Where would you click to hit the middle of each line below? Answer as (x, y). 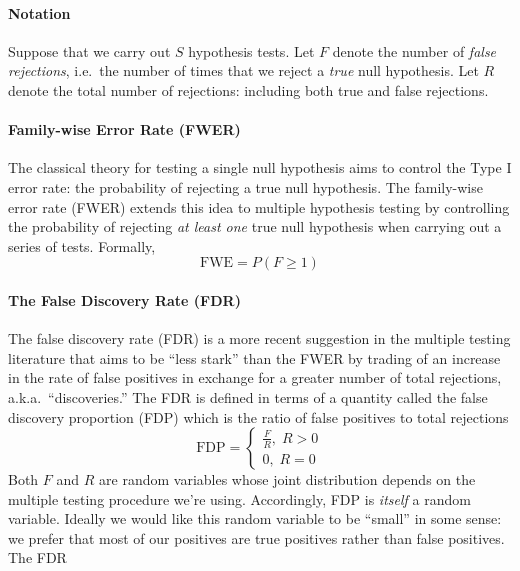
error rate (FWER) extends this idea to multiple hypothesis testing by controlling (259, 206)
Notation (39, 12)
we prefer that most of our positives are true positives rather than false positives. (256, 537)
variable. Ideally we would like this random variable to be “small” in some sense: (255, 518)
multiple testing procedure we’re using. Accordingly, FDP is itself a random (239, 498)
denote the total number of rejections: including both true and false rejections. (248, 89)
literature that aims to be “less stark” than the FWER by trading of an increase (254, 357)
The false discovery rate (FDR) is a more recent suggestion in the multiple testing (259, 338)
